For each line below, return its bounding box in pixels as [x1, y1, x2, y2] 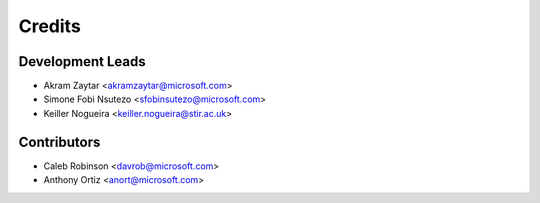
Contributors [18, 133, 101, 150]
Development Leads [18, 53, 147, 70]
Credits [18, 15, 82, 37]
